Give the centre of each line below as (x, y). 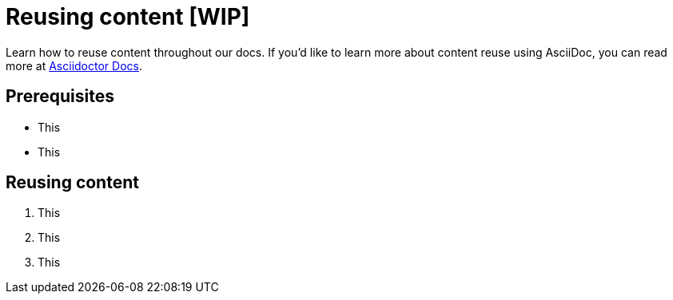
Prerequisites (60, 97)
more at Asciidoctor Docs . (74, 65)
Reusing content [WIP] (128, 17)
